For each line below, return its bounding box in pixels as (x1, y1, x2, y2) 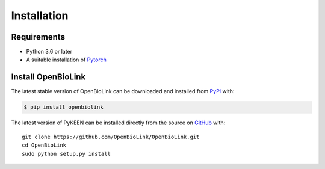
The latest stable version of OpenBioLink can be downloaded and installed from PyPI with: (11, 88, 235, 95)
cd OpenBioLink (22, 142, 67, 149)
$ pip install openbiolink (23, 104, 104, 111)
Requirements (11, 32, 66, 42)
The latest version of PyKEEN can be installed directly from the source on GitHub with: (11, 119, 226, 126)
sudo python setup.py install (22, 150, 111, 157)
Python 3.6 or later (26, 48, 72, 55)
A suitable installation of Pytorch (26, 56, 107, 63)
